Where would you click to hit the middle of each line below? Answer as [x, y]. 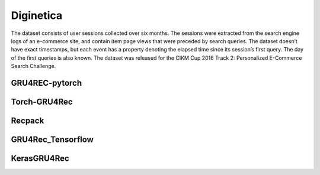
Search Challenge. [33, 66]
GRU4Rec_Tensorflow [52, 139]
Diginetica [37, 15]
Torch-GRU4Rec [42, 101]
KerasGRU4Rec [40, 158]
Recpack [28, 120]
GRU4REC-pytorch [47, 83]
